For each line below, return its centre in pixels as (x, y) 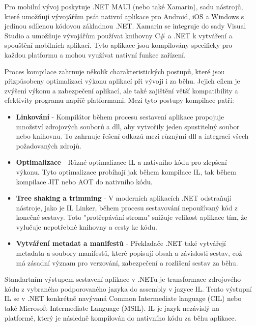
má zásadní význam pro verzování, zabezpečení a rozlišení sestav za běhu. (127, 262)
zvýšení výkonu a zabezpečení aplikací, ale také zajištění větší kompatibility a (121, 90)
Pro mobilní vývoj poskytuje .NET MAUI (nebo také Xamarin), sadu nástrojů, (124, 6)
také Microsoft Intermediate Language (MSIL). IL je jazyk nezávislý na (112, 308)
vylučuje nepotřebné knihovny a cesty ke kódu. (86, 226)
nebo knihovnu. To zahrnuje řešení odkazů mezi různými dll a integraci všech (132, 136)
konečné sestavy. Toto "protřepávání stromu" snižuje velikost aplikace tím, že (131, 217)
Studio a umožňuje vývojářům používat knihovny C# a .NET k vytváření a (118, 35)
